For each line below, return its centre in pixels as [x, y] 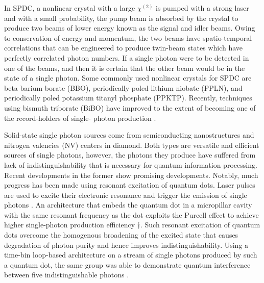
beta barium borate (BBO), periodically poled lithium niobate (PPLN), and [123, 87]
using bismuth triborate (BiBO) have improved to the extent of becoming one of [130, 107]
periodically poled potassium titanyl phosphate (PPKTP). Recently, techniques [128, 98]
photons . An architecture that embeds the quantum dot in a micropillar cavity [128, 205]
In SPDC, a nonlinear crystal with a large [70, 8]
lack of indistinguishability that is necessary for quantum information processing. [131, 164]
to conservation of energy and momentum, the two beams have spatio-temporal [128, 37]
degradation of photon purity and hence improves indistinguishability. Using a [126, 245]
